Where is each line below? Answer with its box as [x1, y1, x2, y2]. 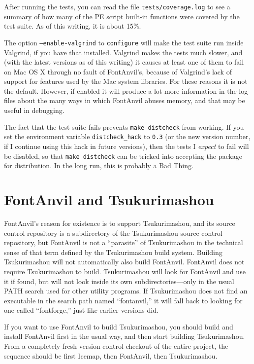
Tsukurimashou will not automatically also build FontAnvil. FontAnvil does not [4, 256, 245, 267]
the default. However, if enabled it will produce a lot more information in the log [4, 85, 248, 96]
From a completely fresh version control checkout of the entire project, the [4, 341, 228, 351]
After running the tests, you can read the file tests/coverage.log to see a [4, 1, 230, 11]
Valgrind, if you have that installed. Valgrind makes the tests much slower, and [4, 47, 243, 57]
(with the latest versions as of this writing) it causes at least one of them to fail [4, 57, 244, 67]
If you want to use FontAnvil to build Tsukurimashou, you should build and [4, 321, 233, 331]
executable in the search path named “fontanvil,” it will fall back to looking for [4, 295, 243, 305]
